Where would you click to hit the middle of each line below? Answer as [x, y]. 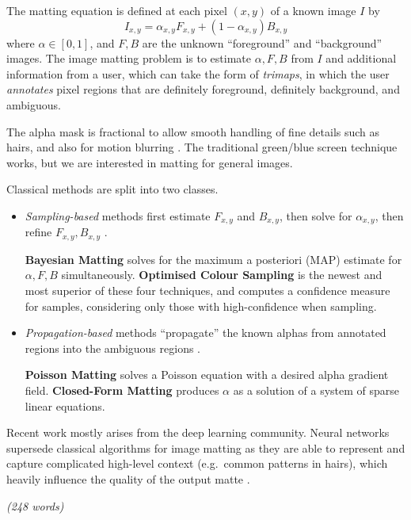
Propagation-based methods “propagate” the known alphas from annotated [205, 333]
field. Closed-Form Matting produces [122, 390]
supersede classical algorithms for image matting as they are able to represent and [206, 447]
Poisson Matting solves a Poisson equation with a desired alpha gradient [207, 375]
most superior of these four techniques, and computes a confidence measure [207, 291]
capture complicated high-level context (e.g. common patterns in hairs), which [197, 463]
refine [38, 232]
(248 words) [35, 505]
